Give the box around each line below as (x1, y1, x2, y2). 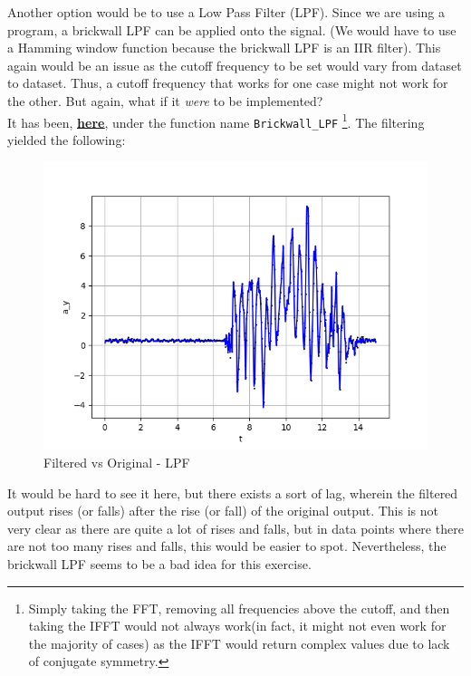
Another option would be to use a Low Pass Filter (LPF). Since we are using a (7, 3, 446, 21)
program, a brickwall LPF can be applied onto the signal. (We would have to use (7, 20, 457, 39)
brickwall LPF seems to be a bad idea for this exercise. (7, 555, 312, 574)
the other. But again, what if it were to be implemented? (7, 91, 323, 110)
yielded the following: (7, 130, 126, 149)
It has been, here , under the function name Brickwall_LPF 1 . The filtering (7, 110, 425, 131)
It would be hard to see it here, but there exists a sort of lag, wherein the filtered (7, 483, 458, 502)
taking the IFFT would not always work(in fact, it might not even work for (28, 616, 447, 635)
